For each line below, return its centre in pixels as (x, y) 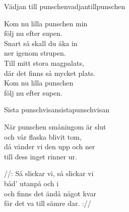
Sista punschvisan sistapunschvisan (57, 110)
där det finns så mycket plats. (50, 73)
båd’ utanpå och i (31, 183)
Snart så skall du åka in (41, 43)
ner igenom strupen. (35, 53)
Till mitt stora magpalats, (44, 62)
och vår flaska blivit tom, (43, 136)
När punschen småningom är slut (55, 126)
